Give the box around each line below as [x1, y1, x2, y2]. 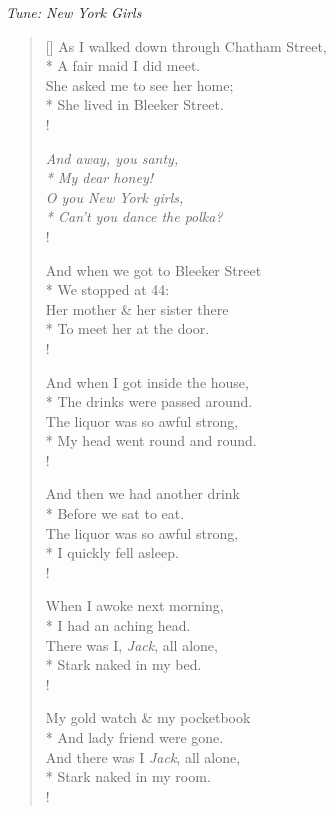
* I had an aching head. [45, 615, 191, 636]
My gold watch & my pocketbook [45, 707, 251, 728]
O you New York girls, [45, 186, 184, 207]
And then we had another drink [45, 483, 240, 504]
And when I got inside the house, [45, 371, 249, 392]
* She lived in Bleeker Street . [45, 94, 224, 115]
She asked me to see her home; [45, 74, 234, 95]
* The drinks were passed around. [45, 391, 253, 412]
